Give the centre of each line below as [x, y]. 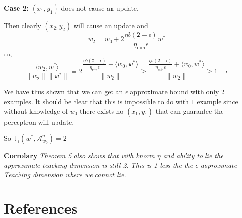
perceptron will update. [39, 121]
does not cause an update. [100, 8]
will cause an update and [111, 25]
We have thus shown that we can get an [64, 92]
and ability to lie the [193, 155]
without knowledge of [36, 111]
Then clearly [23, 25]
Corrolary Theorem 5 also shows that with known [79, 155]
